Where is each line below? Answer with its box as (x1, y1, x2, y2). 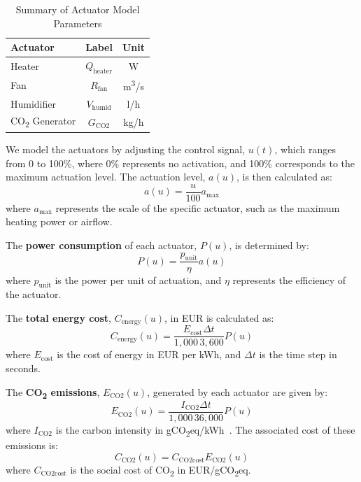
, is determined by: (229, 238, 309, 253)
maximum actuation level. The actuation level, (6, 169, 206, 184)
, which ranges (274, 142, 336, 157)
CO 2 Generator (10, 113, 76, 130)
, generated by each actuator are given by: (147, 384, 328, 399)
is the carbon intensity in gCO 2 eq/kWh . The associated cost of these (55, 422, 355, 439)
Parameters (53, 15, 102, 30)
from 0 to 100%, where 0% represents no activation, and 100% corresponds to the (6, 155, 355, 170)
